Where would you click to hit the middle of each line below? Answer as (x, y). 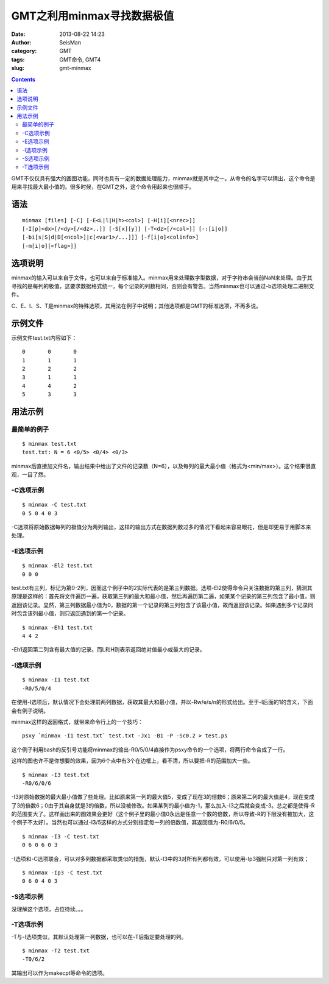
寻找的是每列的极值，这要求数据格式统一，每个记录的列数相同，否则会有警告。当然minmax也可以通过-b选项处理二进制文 (163, 286)
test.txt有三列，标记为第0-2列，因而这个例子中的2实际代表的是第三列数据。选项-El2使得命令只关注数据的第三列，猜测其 (162, 588)
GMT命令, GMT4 (80, 59)
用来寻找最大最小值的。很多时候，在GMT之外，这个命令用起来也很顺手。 (103, 187)
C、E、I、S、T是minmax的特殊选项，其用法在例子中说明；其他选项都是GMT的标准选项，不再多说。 (136, 306)
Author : (21, 42)
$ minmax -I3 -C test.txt (61, 836)
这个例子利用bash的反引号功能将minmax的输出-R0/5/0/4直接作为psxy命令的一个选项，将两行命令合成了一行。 (150, 750)
